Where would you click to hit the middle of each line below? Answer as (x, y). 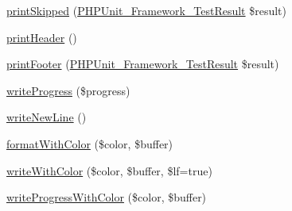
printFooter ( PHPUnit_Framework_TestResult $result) (143, 64)
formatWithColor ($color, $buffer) (90, 143)
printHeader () (42, 37)
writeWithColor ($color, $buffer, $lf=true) (109, 170)
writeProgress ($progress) (68, 90)
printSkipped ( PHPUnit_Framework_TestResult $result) (147, 10)
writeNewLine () (47, 117)
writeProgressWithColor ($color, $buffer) (107, 197)
